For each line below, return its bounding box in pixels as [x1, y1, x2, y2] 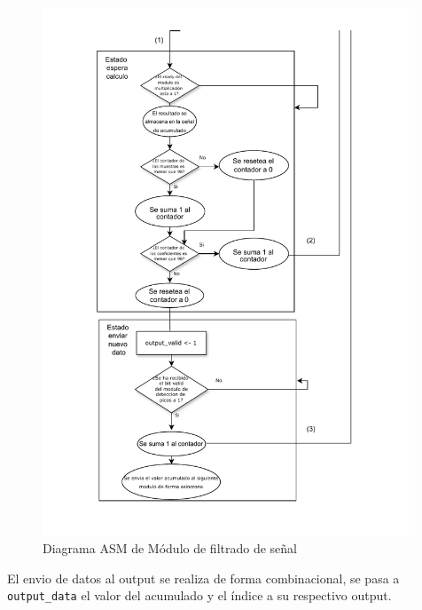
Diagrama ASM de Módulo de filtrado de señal [43, 538, 297, 557]
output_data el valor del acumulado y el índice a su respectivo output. [7, 586, 392, 605]
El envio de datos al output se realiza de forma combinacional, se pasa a [7, 568, 400, 587]
